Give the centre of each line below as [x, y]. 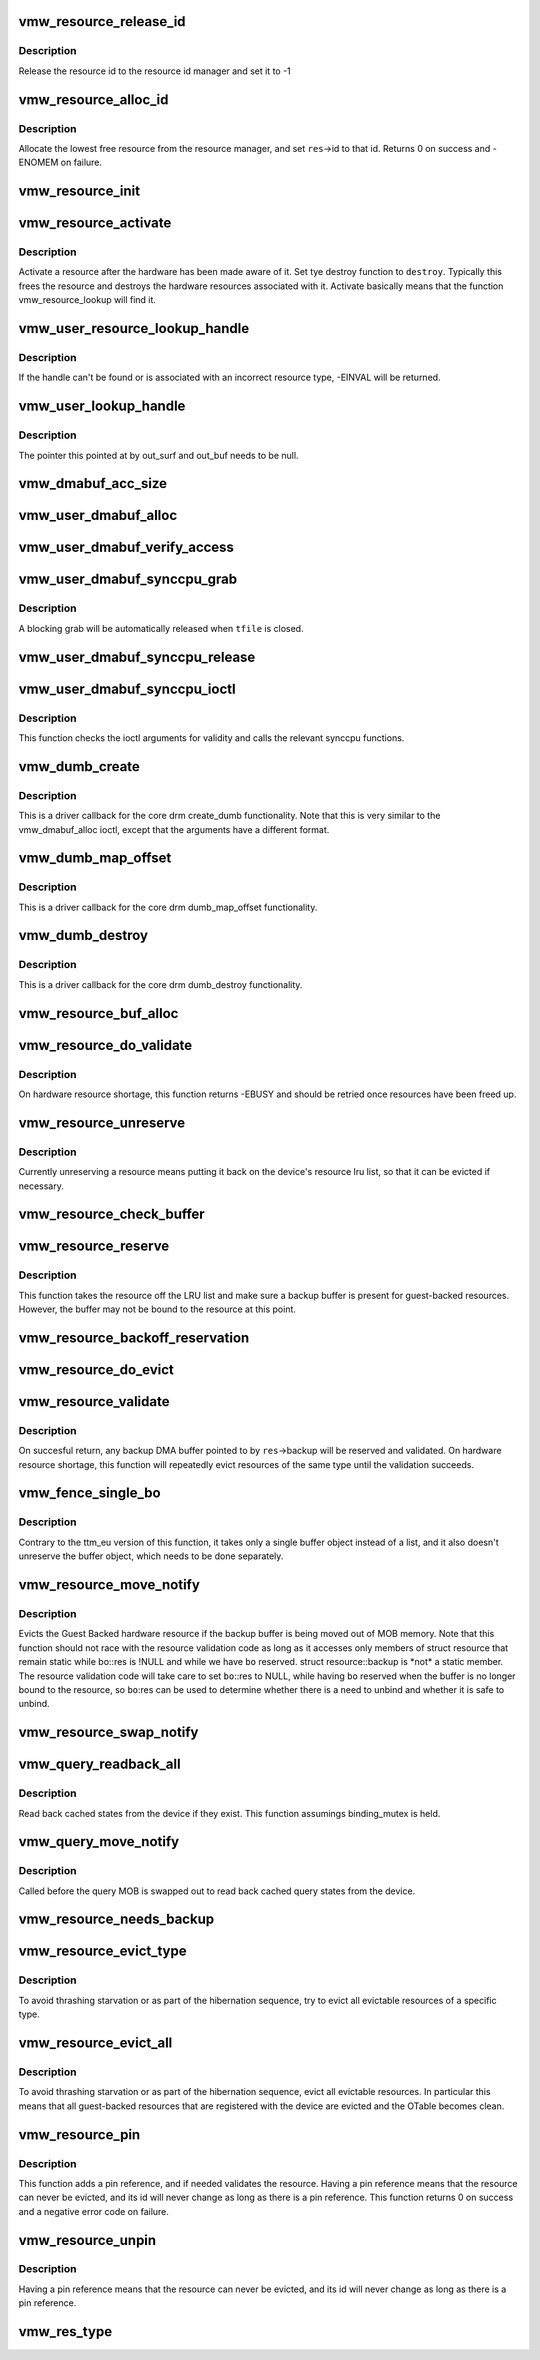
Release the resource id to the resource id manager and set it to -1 [155, 71]
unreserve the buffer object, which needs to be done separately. [151, 1556]
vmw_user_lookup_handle [102, 406]
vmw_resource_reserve [94, 1246]
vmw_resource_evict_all [95, 2043]
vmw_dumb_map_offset [95, 858]
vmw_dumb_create [79, 766]
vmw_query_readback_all [99, 1764]
